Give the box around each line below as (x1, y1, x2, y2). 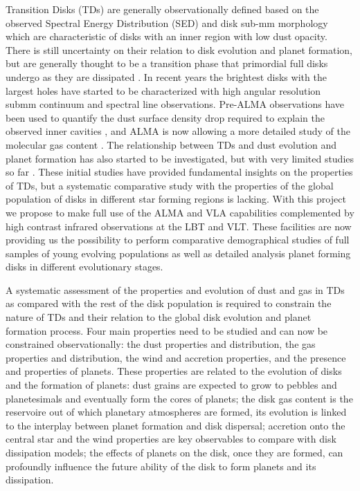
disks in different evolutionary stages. (6, 259, 163, 274)
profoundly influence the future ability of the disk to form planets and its (6, 458, 316, 473)
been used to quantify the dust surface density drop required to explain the (6, 110, 325, 124)
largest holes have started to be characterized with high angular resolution (6, 83, 321, 98)
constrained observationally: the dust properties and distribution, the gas (6, 337, 316, 351)
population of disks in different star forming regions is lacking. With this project (6, 192, 346, 206)
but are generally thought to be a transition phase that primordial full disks (6, 56, 328, 71)
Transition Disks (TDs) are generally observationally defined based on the (6, 2, 319, 16)
